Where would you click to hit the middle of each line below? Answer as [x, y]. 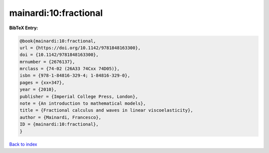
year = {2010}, [38, 90]
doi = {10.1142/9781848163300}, [59, 55]
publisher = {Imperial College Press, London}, [79, 96]
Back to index [23, 144]
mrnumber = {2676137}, [47, 62]
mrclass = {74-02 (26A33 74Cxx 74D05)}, [69, 69]
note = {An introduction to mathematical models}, [83, 104]
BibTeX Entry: [24, 28]
